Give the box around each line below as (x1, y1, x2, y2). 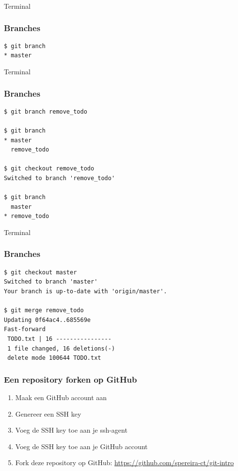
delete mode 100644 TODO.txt (7, 354, 101, 362)
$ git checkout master (4, 269, 77, 276)
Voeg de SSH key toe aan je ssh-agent (15, 425, 127, 435)
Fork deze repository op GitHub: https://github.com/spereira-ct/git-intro (15, 457, 234, 468)
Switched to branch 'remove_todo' (4, 174, 115, 182)
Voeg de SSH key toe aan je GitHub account (15, 441, 148, 451)
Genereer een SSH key (15, 408, 81, 419)
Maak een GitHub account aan (15, 392, 107, 402)
